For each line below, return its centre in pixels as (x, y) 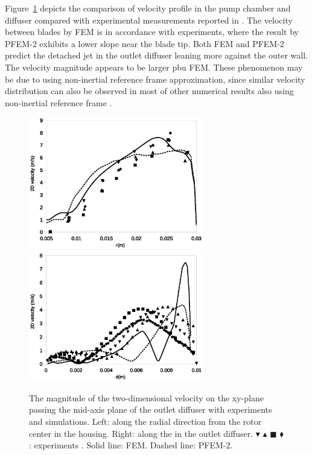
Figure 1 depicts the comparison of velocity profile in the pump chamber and (148, 8)
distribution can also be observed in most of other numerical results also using (149, 91)
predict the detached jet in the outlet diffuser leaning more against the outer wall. (156, 55)
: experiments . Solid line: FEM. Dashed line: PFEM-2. (131, 445)
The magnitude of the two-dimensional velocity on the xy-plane (146, 397)
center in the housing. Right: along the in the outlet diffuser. (141, 433)
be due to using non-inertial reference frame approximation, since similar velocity (155, 79)
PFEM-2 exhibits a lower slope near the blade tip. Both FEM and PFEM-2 (145, 43)
